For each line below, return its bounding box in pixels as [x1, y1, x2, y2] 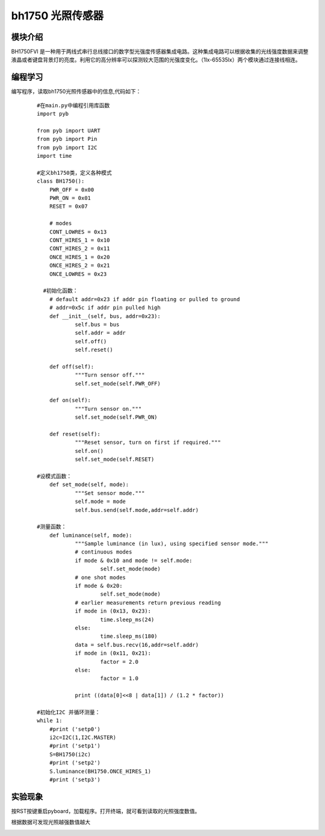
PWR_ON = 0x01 [49, 195, 91, 202]
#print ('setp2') [49, 760, 101, 766]
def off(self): [49, 363, 94, 370]
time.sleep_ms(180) [100, 633, 158, 640]
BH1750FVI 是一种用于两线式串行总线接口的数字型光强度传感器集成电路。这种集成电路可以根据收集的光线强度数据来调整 [11, 48, 309, 55]
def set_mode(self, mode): [49, 481, 129, 488]
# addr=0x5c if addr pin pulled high [49, 304, 161, 311]
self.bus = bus [75, 321, 120, 328]
